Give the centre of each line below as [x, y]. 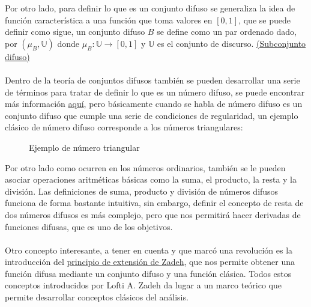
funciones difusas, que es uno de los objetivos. [89, 226]
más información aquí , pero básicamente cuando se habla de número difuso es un [154, 104]
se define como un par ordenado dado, [227, 32]
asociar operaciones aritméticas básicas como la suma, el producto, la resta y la [151, 179]
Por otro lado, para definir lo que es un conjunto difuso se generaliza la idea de [150, 8]
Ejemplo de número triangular [84, 147]
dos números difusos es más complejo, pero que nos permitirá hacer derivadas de [153, 214]
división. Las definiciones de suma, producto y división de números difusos [142, 191]
